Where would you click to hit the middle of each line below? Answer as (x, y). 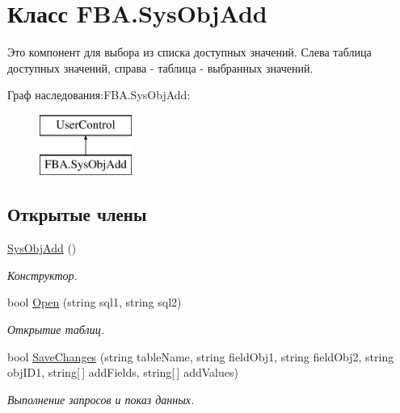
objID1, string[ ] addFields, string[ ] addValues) (123, 372)
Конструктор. (42, 275)
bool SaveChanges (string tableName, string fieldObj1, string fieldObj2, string (201, 356)
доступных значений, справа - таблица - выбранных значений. (160, 67)
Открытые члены (77, 214)
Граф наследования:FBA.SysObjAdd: (99, 95)
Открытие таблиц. (56, 330)
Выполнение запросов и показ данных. (101, 399)
